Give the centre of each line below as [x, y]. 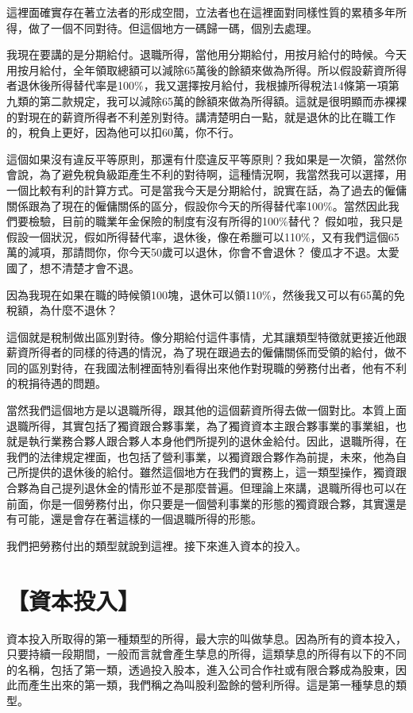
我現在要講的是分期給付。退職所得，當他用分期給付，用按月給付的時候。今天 [206, 54]
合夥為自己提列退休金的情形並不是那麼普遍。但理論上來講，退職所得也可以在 [206, 488]
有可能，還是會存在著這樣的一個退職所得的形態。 [134, 519]
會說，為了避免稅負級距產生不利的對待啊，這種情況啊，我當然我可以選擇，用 [206, 174]
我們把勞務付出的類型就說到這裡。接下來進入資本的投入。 [156, 545]
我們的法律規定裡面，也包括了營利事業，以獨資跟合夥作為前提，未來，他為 [201, 456]
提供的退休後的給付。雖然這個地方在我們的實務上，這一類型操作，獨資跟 [217, 472]
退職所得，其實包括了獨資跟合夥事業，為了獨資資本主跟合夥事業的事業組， [201, 425]
